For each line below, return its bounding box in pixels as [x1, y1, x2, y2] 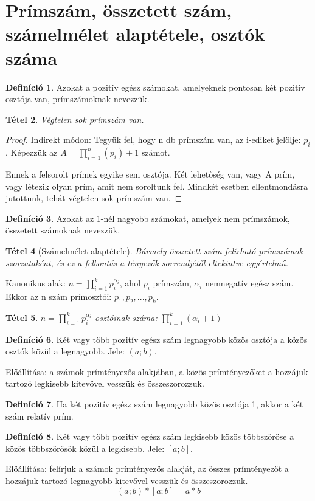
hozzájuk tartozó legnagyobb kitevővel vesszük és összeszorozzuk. [5, 474, 248, 486]
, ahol [119, 277, 141, 289]
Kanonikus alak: [5, 277, 66, 289]
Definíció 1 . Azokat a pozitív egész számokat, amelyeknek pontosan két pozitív [5, 80, 305, 93]
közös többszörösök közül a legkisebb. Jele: [5, 441, 165, 454]
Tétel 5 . [5, 311, 38, 323]
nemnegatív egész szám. [205, 277, 294, 289]
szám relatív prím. [5, 409, 74, 422]
